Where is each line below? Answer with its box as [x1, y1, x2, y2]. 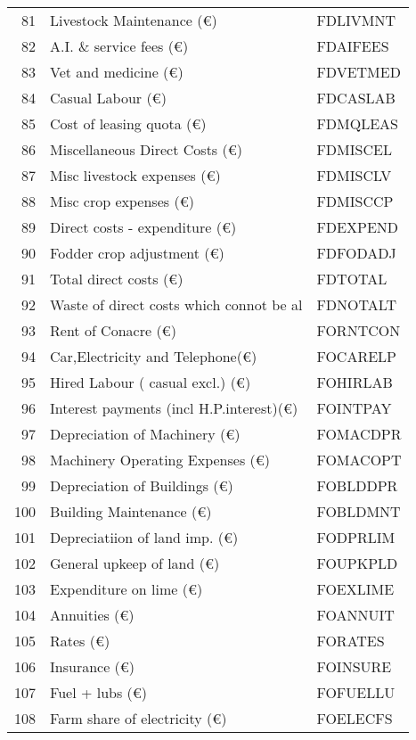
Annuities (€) [50, 604, 135, 625]
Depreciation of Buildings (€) [50, 475, 233, 496]
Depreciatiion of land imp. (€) [50, 527, 239, 547]
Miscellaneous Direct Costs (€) [50, 139, 242, 160]
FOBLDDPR [316, 475, 398, 496]
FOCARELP [316, 346, 396, 366]
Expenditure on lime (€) [50, 579, 203, 599]
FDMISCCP [316, 191, 394, 211]
